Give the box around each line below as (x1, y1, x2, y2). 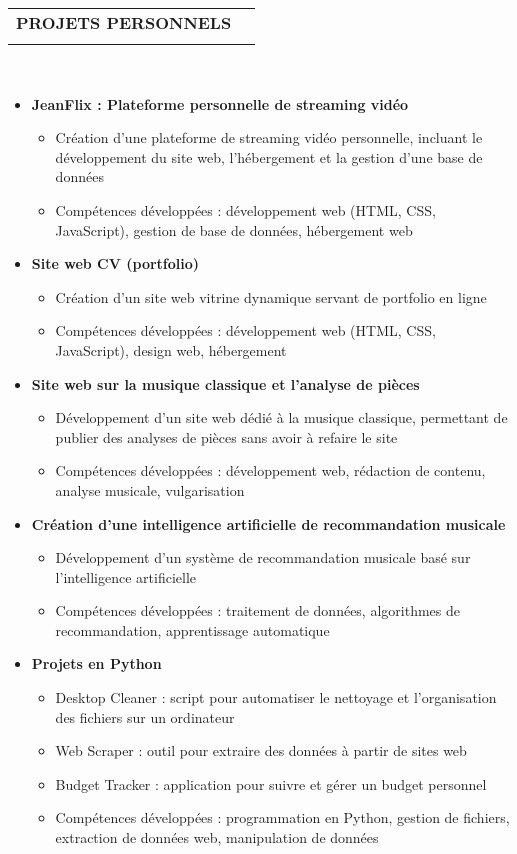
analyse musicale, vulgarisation (55, 479, 245, 500)
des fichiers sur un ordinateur (55, 706, 235, 727)
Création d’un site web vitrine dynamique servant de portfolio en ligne (55, 286, 487, 307)
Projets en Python (31, 653, 162, 674)
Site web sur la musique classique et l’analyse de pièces (31, 373, 420, 394)
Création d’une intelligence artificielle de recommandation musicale (31, 513, 506, 534)
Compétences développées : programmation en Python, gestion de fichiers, (55, 807, 510, 828)
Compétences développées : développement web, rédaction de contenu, (55, 460, 486, 481)
